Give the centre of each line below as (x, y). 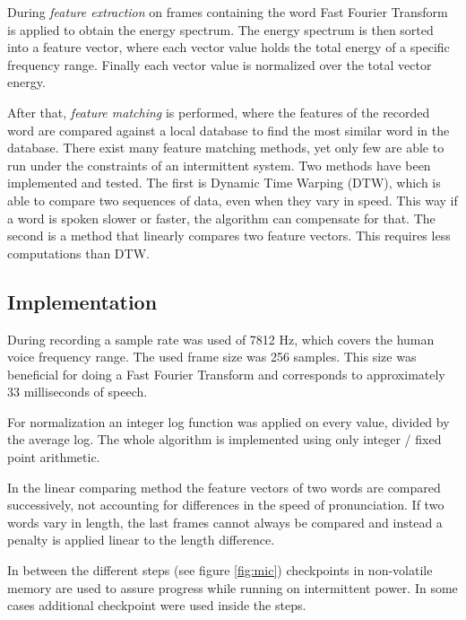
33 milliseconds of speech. (78, 392)
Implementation (82, 301)
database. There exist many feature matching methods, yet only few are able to (226, 148)
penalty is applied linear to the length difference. (141, 540)
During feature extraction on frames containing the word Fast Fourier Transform (228, 12)
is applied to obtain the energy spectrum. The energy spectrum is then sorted (220, 29)
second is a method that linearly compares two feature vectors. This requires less (229, 236)
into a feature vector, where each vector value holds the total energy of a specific (229, 47)
